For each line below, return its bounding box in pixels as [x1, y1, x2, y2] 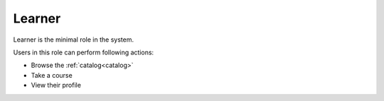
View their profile [31, 81, 82, 90]
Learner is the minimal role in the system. [13, 35, 134, 44]
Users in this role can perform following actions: [13, 48, 154, 57]
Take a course [31, 71, 73, 79]
